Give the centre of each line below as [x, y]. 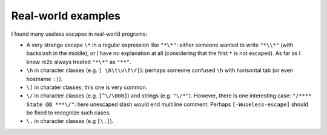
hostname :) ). [45, 79]
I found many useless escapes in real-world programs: [79, 34]
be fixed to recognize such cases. [69, 113]
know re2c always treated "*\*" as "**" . [79, 62]
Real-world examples [66, 16]
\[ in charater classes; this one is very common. [87, 87]
